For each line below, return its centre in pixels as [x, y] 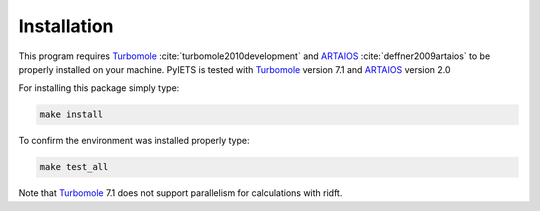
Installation [66, 26]
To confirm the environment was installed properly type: [134, 141]
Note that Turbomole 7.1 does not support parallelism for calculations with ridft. [180, 193]
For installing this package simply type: [99, 88]
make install [71, 114]
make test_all [74, 167]
